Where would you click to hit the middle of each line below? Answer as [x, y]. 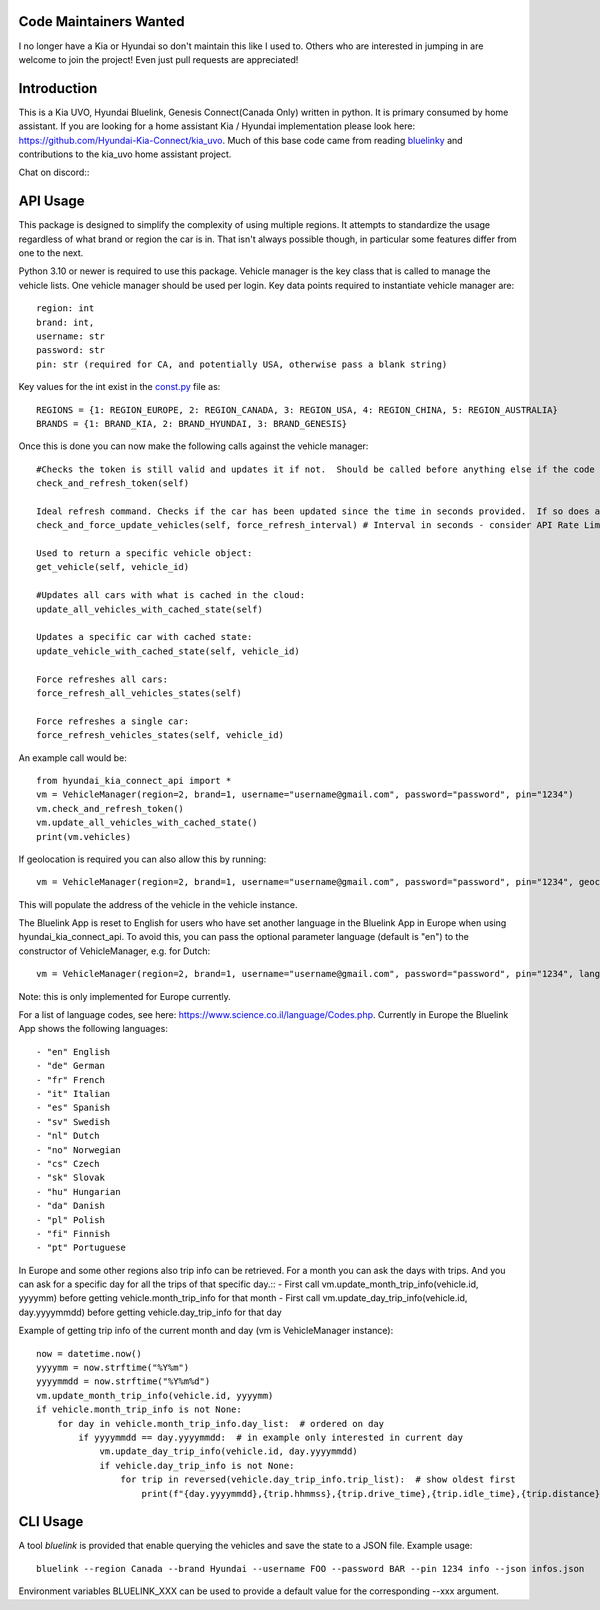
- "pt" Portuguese [81, 1248]
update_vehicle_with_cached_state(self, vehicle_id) [168, 651]
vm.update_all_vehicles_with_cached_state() [147, 823]
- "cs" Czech [68, 1163]
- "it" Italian [73, 1093]
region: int [65, 308]
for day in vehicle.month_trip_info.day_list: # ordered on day [220, 1423]
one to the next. [51, 253]
